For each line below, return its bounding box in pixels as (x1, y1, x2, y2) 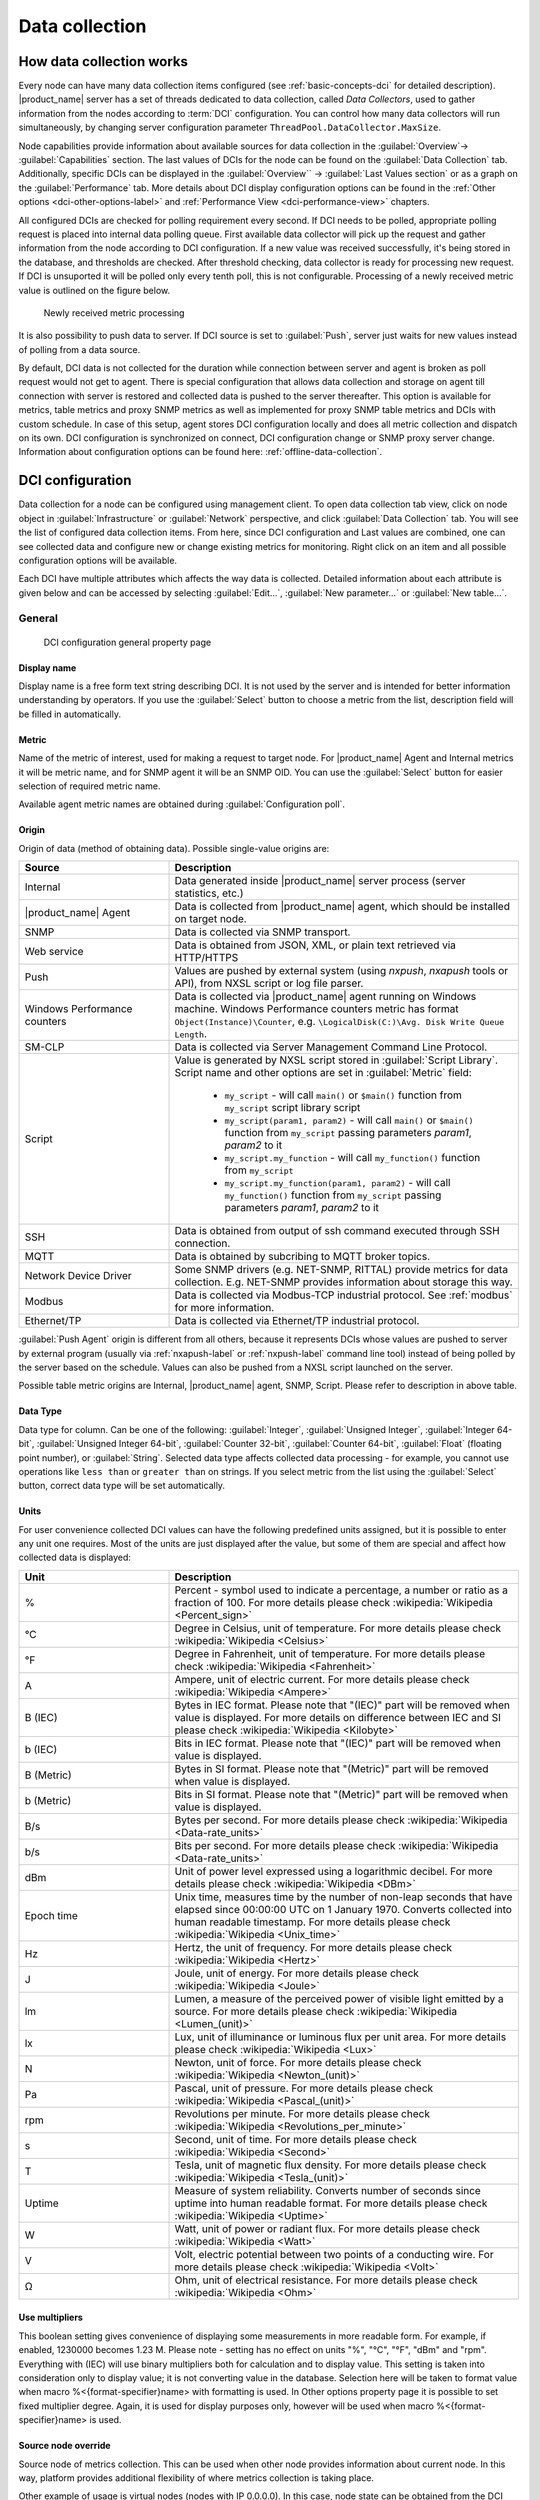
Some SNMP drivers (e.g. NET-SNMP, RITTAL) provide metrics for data (174, 1263, 509, 1277)
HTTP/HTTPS (174, 951, 239, 965)
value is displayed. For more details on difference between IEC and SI (174, 1710, 502, 1724)
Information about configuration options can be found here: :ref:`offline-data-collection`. (18, 446, 383, 458)
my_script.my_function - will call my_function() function (224, 1151, 481, 1165)
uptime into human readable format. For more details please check (174, 2196, 488, 2210)
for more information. (174, 1301, 275, 1315)
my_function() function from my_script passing (224, 1188, 442, 1202)
